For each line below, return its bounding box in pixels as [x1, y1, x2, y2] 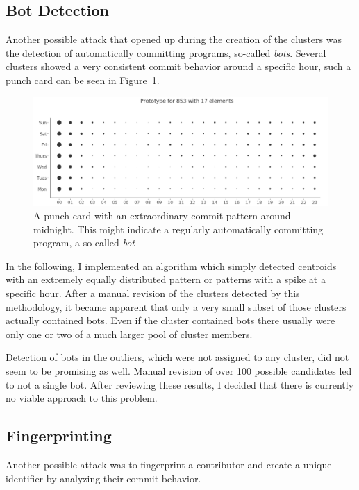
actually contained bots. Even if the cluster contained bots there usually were [6, 313, 335, 328]
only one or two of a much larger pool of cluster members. [6, 326, 253, 341]
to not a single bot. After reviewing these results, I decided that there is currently [6, 377, 354, 391]
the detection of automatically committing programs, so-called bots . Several [6, 45, 326, 60]
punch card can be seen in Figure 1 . [6, 72, 160, 87]
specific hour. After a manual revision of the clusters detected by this [6, 286, 300, 301]
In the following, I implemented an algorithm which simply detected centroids [6, 258, 337, 273]
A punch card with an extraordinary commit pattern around [33, 208, 291, 223]
